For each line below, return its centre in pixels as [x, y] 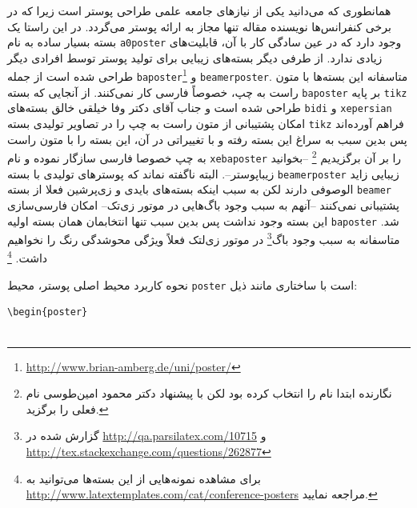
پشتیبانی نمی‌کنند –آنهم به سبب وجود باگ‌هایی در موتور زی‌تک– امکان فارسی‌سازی [204, 204]
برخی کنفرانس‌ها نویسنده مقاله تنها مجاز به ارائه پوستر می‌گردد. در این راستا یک [199, 26]
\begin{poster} [48, 312]
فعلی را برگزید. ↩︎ [67, 408]
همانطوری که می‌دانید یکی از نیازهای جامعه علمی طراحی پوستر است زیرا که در [199, 10]
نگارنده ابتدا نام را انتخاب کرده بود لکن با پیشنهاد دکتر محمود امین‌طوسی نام [209, 393]
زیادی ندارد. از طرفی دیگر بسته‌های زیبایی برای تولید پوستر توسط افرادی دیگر [195, 57]
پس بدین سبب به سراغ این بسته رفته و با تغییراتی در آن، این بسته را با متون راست [207, 139]
